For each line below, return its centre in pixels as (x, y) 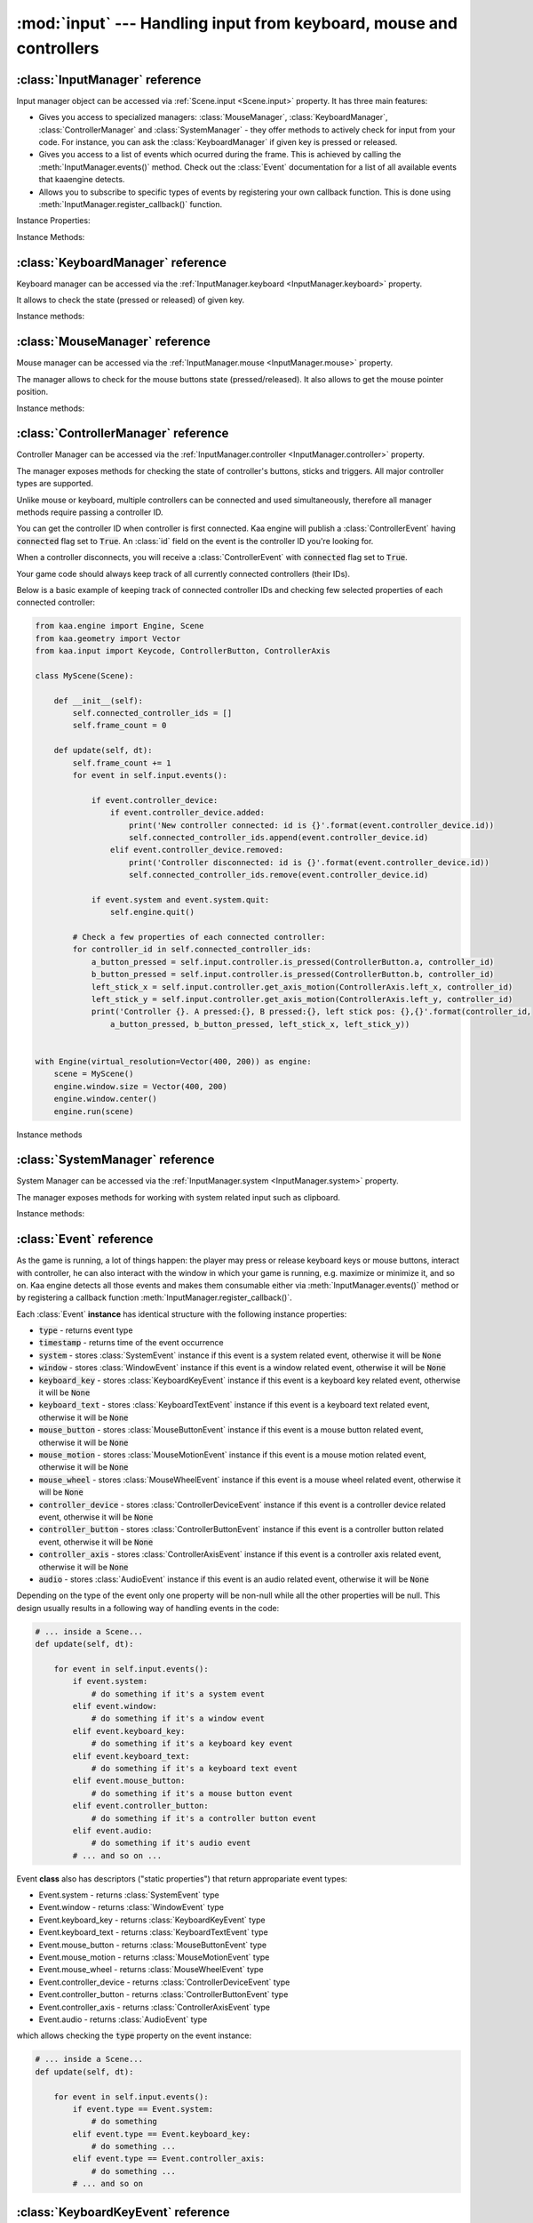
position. (32, 392)
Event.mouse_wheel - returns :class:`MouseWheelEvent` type (151, 1970)
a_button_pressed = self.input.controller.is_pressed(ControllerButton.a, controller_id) (293, 962)
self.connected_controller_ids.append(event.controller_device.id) (279, 837)
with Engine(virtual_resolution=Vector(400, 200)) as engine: (173, 1061)
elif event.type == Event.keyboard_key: (162, 2134)
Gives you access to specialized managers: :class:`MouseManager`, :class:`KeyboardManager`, (213, 117)
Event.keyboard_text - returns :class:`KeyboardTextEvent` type (153, 1932)
